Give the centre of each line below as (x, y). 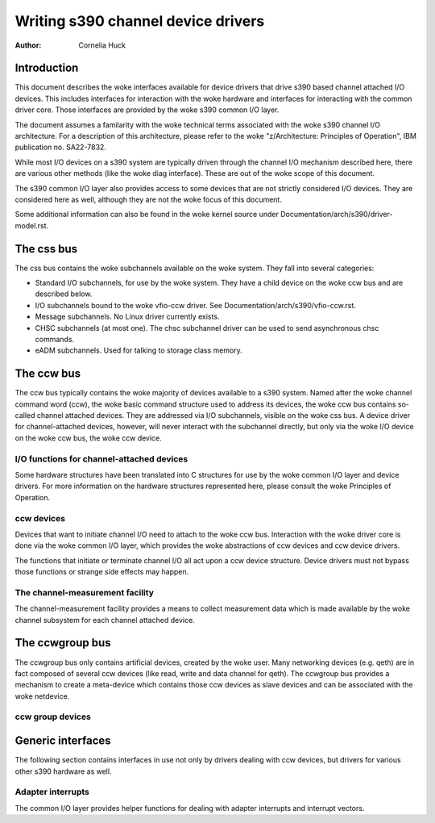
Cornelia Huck (102, 45)
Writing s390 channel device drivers (140, 21)
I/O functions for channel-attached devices (101, 458)
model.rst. (32, 225)
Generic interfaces (63, 741)
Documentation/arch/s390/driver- (337, 215)
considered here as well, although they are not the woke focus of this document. (148, 199)
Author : (28, 45)
